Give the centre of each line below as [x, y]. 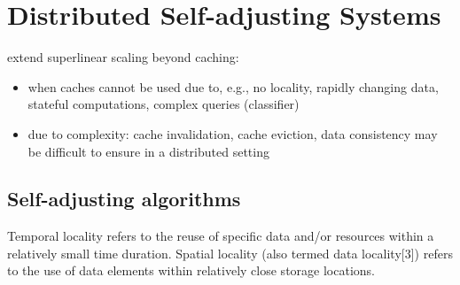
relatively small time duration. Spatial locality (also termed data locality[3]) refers [230, 253]
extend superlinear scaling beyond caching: [123, 57]
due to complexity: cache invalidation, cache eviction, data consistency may [233, 133]
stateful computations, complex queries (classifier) [164, 104]
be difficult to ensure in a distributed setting [148, 151]
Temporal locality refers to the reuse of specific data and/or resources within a [221, 236]
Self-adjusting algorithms [124, 199]
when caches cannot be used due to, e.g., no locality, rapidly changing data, [233, 86]
